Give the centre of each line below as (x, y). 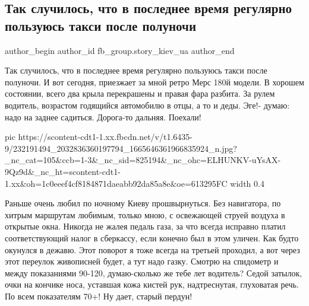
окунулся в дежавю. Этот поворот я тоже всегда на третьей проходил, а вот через (152, 249)
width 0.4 (247, 183)
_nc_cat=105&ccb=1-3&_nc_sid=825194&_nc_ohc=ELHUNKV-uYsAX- (143, 160)
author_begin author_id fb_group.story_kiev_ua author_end (120, 50)
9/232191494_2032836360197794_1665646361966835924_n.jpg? (121, 148)
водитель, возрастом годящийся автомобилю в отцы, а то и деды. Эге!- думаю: (147, 105)
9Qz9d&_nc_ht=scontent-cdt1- (63, 171)
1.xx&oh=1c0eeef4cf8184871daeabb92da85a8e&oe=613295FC (116, 183)
